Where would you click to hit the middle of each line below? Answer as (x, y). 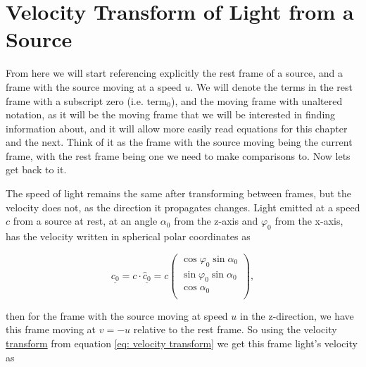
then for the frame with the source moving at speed (117, 315)
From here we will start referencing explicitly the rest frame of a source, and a (175, 73)
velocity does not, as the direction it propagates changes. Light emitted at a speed (183, 207)
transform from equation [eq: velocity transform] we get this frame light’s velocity (182, 343)
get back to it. (36, 169)
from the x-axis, (309, 221)
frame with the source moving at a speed (94, 86)
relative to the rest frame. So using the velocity (235, 329)
